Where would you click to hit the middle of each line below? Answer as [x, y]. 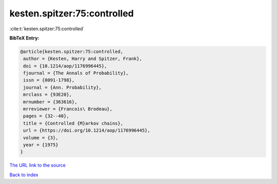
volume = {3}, [41, 138]
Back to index [24, 175]
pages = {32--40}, [46, 116]
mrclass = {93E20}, [47, 95]
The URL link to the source [38, 165]
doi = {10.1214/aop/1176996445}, [65, 66]
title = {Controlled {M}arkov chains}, [73, 123]
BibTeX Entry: [24, 38]
